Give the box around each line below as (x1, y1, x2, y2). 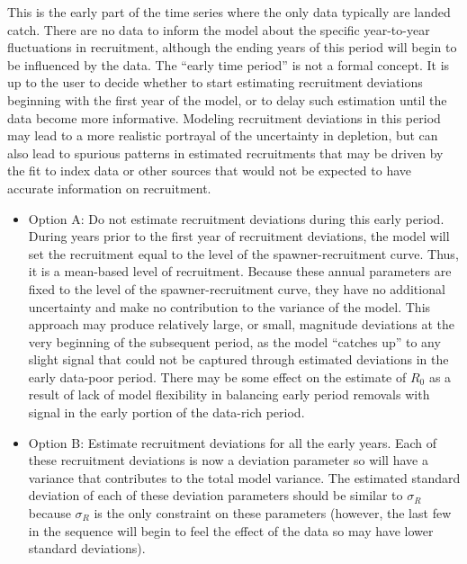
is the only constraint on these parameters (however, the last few (94, 504, 452, 523)
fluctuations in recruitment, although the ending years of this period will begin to (7, 38, 457, 57)
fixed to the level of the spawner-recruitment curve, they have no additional (28, 279, 445, 298)
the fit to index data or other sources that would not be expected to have (7, 161, 412, 180)
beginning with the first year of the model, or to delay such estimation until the (7, 90, 447, 109)
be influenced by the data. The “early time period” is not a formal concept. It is (7, 55, 450, 74)
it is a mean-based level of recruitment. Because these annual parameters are (28, 262, 452, 281)
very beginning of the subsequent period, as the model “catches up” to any (28, 332, 441, 351)
